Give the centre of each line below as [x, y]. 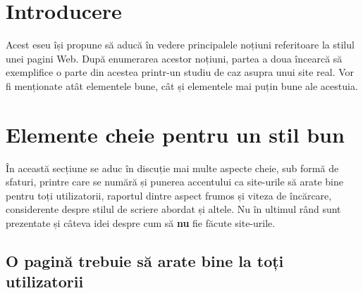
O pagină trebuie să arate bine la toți [145, 260]
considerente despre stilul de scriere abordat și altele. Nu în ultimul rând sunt [173, 209]
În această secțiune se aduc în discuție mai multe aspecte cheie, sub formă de [172, 168]
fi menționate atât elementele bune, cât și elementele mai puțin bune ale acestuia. [182, 85]
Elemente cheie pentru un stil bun [175, 134]
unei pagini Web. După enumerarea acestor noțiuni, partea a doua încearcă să [174, 58]
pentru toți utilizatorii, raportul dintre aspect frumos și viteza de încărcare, [169, 195]
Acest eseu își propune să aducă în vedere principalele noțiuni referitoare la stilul [180, 45]
